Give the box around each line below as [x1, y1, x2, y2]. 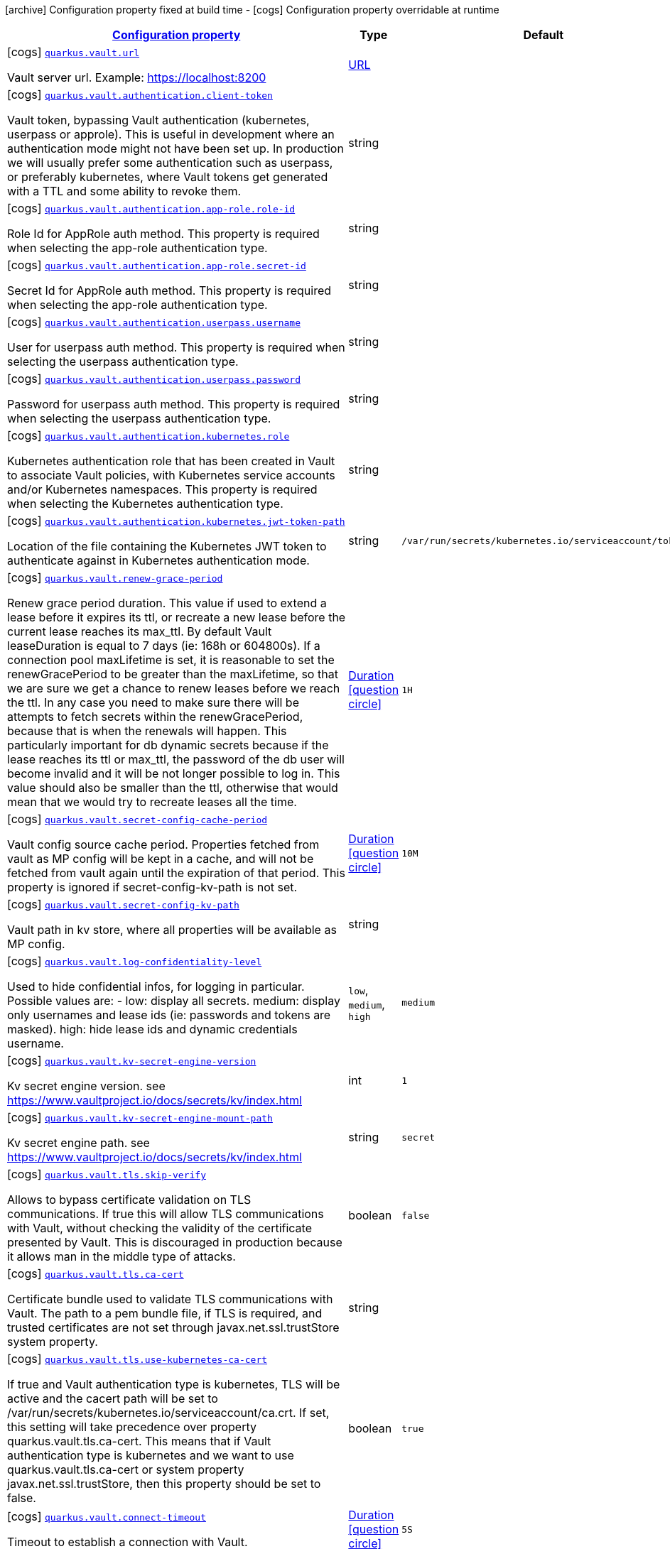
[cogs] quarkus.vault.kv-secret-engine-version [7, 1053, 256, 1067]
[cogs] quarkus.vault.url [7, 45, 140, 59]
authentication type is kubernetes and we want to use [7, 1448, 294, 1462]
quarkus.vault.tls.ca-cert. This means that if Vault [7, 1434, 271, 1448]
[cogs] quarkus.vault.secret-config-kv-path [7, 897, 239, 911]
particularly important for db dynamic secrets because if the [7, 738, 329, 752]
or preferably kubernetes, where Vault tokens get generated [7, 170, 328, 184]
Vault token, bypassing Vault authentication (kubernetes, [7, 113, 310, 127]
